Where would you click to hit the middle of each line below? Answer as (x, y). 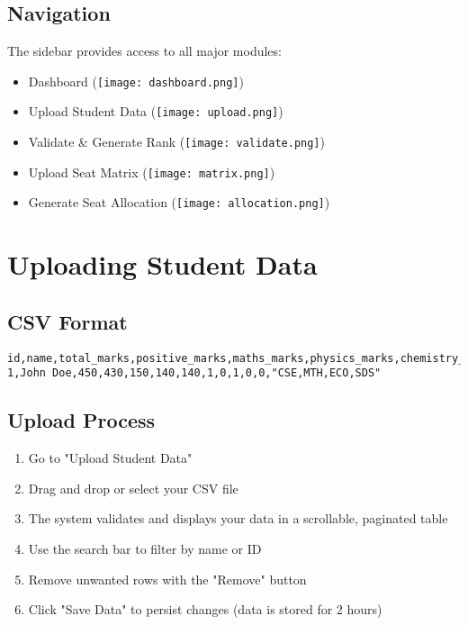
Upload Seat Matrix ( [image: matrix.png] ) (152, 172)
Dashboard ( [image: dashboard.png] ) (136, 81)
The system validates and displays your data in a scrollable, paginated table (238, 518)
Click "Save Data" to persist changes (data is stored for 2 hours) (205, 609)
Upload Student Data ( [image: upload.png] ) (156, 111)
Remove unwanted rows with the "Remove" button (167, 579)
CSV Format (67, 321)
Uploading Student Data (162, 264)
